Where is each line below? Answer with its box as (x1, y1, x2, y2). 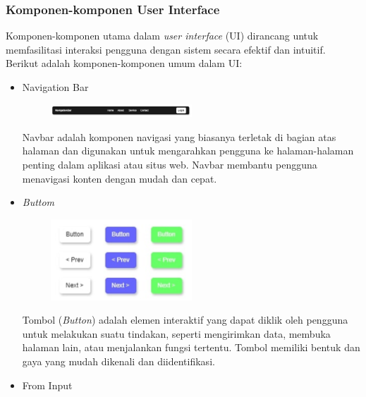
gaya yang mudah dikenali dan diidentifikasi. (22, 353, 215, 368)
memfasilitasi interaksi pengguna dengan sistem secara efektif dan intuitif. (6, 42, 326, 56)
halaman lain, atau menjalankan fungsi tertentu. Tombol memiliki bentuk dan (22, 340, 360, 355)
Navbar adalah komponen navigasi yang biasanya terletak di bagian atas (22, 129, 336, 144)
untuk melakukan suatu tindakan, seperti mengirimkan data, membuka (22, 326, 331, 341)
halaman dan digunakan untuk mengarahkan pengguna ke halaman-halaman (22, 143, 354, 158)
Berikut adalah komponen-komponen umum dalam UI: (6, 56, 243, 71)
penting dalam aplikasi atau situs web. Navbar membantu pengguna (22, 157, 317, 171)
